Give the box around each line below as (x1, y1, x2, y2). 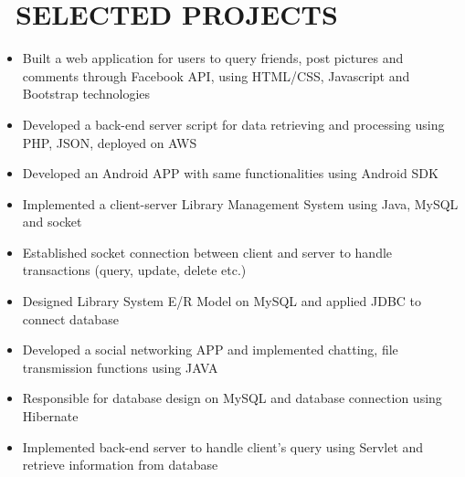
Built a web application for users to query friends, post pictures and (22, 48, 404, 68)
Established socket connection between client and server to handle (22, 242, 393, 261)
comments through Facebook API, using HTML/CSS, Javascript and (22, 66, 410, 85)
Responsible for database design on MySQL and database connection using (22, 388, 442, 408)
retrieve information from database (22, 455, 218, 474)
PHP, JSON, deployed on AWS (22, 132, 197, 152)
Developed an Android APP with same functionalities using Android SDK (22, 164, 439, 183)
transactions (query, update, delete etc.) (22, 260, 247, 280)
